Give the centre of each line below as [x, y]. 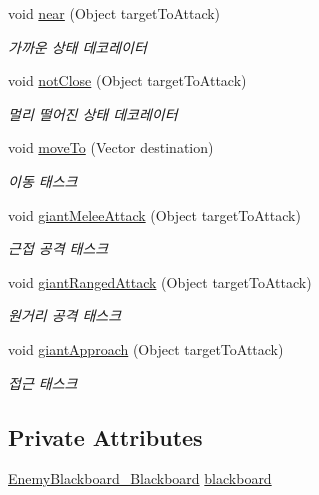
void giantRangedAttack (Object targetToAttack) [160, 281]
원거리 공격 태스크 [65, 315]
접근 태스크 [43, 382]
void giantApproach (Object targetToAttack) [146, 348]
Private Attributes [105, 436]
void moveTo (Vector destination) [111, 147]
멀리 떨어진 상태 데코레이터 [93, 113]
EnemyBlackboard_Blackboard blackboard [140, 478]
